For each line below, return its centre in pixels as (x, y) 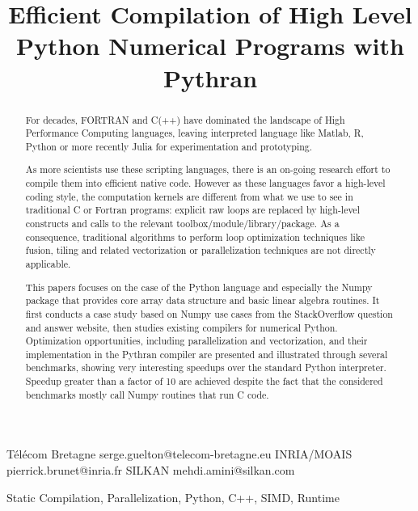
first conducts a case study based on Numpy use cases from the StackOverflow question (209, 313)
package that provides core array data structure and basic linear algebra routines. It (203, 300)
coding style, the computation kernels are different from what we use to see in (189, 196)
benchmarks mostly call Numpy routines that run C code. (147, 394)
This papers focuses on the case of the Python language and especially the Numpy (199, 287)
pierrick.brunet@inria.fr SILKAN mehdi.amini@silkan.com (151, 470)
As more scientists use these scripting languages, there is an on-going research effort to (208, 169)
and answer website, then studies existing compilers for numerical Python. (182, 327)
